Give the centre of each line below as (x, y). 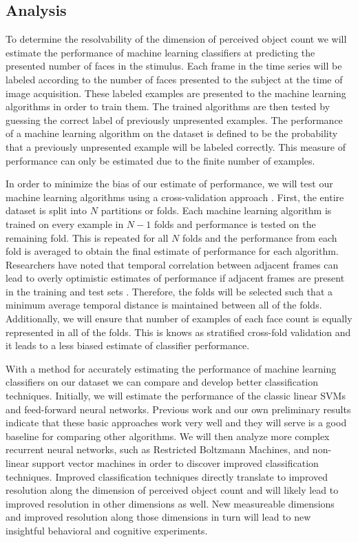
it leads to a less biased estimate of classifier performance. (128, 345)
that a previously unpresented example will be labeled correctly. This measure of (176, 146)
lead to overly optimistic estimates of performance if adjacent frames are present (175, 278)
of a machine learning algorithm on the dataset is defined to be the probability (172, 133)
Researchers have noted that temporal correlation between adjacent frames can (172, 264)
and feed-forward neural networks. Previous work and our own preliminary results (178, 409)
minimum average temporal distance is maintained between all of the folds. (164, 305)
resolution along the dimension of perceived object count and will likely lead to (172, 490)
